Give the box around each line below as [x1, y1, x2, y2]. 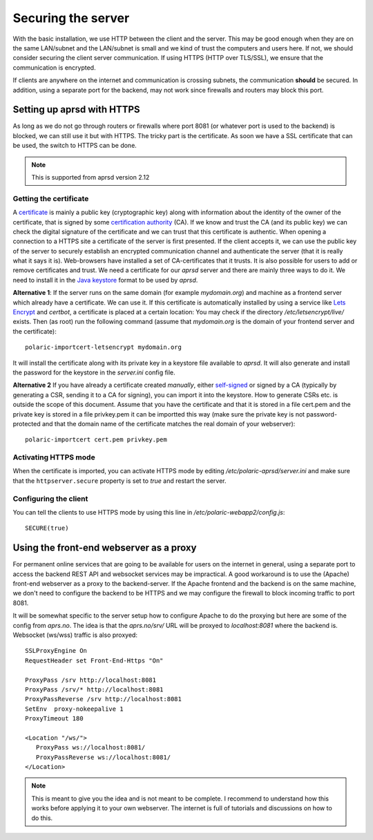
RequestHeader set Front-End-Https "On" [25, 656, 164, 665]
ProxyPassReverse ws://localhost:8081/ [35, 753, 171, 761]
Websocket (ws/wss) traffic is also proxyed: [12, 631, 138, 639]
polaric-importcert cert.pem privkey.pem [25, 436, 167, 443]
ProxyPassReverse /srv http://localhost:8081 [25, 695, 182, 703]
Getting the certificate [12, 193, 89, 203]
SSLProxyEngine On [25, 647, 88, 655]
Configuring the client [12, 494, 88, 504]
